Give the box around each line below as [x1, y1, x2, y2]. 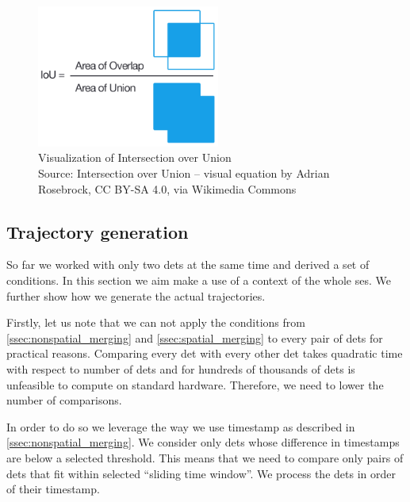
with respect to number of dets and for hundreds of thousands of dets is [6, 361, 355, 377]
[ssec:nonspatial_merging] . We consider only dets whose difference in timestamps [6, 434, 400, 450]
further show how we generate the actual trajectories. [6, 287, 266, 304]
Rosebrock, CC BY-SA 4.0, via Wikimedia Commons [38, 180, 297, 197]
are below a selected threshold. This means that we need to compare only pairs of [6, 449, 404, 466]
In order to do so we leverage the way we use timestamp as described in [6, 418, 355, 435]
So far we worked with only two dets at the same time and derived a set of [6, 256, 370, 273]
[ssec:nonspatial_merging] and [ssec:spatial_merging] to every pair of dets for [6, 329, 383, 346]
